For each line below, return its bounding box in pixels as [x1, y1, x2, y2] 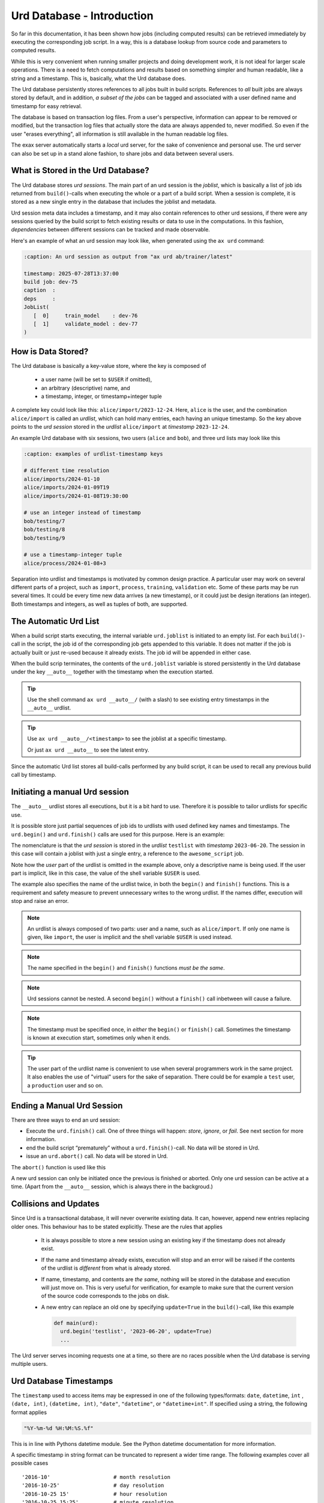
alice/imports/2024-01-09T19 [23, 484, 110, 491]
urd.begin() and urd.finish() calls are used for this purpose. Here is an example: [11, 830, 225, 838]
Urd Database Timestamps [11, 1376, 113, 1386]
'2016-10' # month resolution [22, 1474, 171, 1480]
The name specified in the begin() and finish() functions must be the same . [27, 964, 225, 972]
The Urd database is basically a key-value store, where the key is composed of [11, 362, 206, 369]
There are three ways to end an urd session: [11, 1116, 121, 1124]
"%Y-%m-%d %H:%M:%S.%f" [23, 1425, 94, 1431]
